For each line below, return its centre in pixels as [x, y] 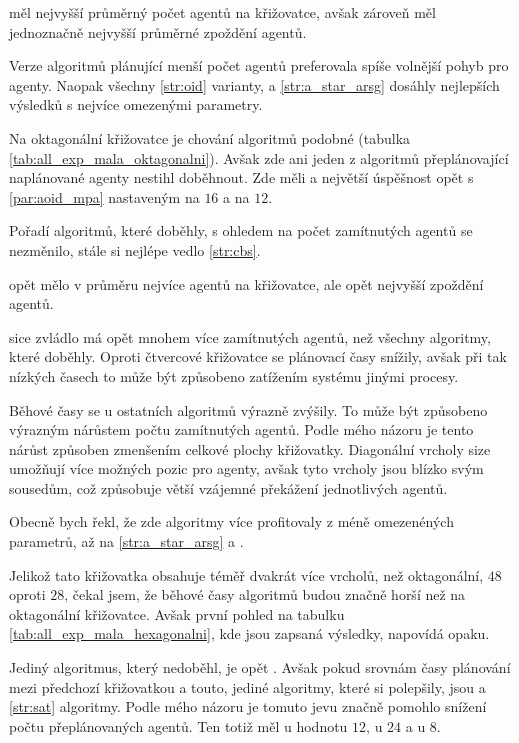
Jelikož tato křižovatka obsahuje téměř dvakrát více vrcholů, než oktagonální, [246, 574]
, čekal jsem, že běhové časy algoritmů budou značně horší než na [265, 594]
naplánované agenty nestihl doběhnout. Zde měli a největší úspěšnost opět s [241, 177]
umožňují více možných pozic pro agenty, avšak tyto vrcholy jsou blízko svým [246, 468]
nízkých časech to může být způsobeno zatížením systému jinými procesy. [234, 375]
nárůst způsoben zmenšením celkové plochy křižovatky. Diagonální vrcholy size [250, 448]
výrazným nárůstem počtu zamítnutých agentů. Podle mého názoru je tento [241, 429]
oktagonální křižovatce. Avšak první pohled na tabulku [177, 613]
